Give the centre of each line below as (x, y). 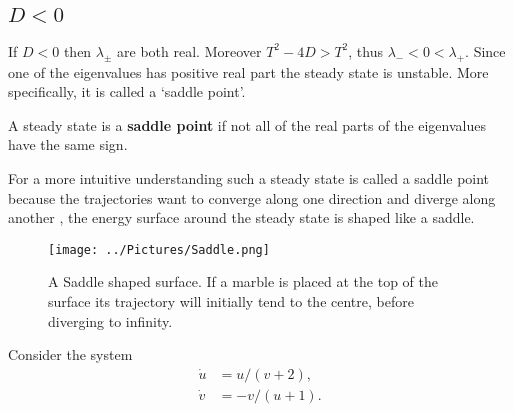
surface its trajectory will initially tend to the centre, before (231, 301)
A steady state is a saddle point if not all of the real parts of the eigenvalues (247, 124)
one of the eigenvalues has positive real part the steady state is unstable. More (248, 71)
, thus (365, 50)
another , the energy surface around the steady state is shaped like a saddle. (241, 217)
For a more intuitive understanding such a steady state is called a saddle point (249, 177)
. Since (485, 50)
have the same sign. (68, 144)
